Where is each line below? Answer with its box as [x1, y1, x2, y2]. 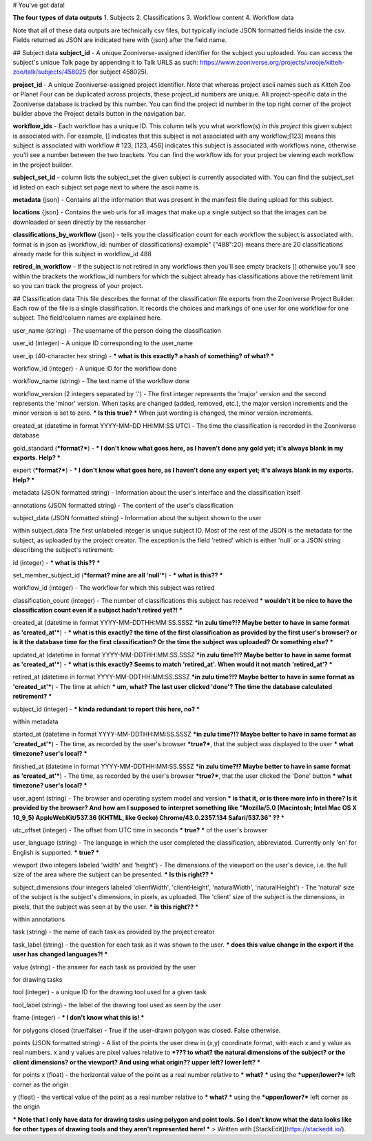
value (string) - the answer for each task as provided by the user [12, 963, 196, 971]
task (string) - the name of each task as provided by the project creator [12, 927, 215, 936]
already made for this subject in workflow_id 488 [12, 249, 152, 258]
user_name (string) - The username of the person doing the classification [12, 326, 222, 334]
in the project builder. [12, 161, 74, 169]
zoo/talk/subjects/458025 [12, 68, 87, 76]
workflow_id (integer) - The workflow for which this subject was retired [12, 584, 215, 592]
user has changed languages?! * [12, 950, 108, 958]
